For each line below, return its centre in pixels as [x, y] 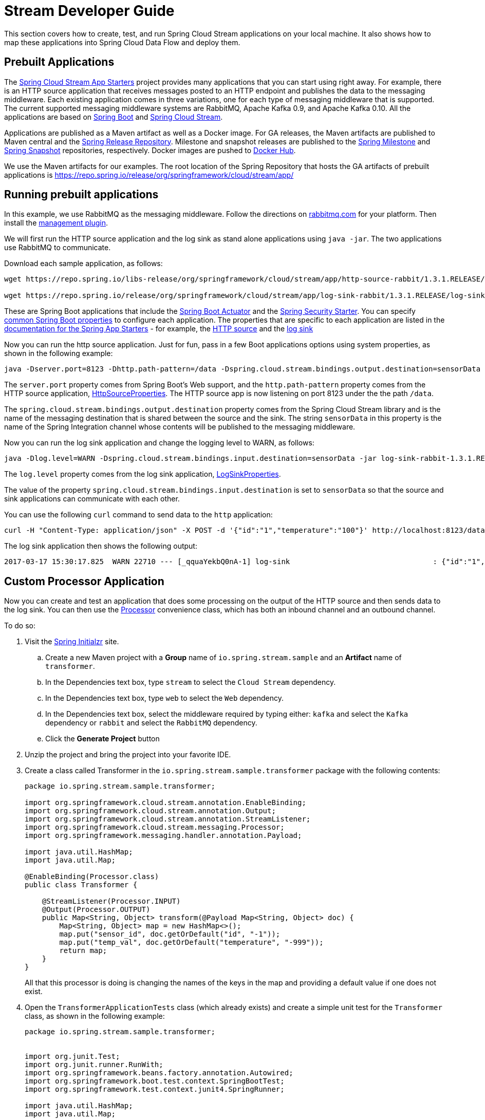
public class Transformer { [81, 885]
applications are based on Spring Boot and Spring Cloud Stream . [114, 117]
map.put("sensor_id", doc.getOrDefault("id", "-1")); [170, 934]
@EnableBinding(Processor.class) [92, 877]
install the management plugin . [56, 223]
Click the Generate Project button [102, 739]
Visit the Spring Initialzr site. [72, 642]
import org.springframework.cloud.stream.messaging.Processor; [155, 827]
